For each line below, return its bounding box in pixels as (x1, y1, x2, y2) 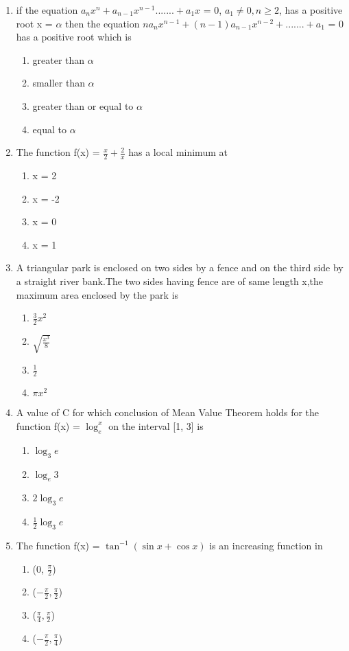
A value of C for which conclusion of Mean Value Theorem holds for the (16, 405, 320, 420)
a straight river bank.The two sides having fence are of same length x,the (16, 273, 324, 288)
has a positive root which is (16, 30, 132, 44)
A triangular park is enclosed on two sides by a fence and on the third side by (16, 260, 344, 275)
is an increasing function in (209, 538, 323, 552)
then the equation (65, 16, 140, 30)
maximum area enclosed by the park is (16, 287, 179, 301)
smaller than (32, 76, 85, 90)
